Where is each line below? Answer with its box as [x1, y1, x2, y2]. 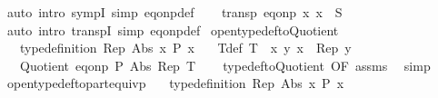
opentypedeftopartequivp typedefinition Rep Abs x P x [6, 73, 344, 93]
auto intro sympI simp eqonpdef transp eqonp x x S [6, 3, 343, 21]
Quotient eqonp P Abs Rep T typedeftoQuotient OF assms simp [19, 55, 431, 74]
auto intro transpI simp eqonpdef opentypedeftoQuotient [6, 20, 339, 39]
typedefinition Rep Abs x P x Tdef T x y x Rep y [19, 38, 352, 57]
